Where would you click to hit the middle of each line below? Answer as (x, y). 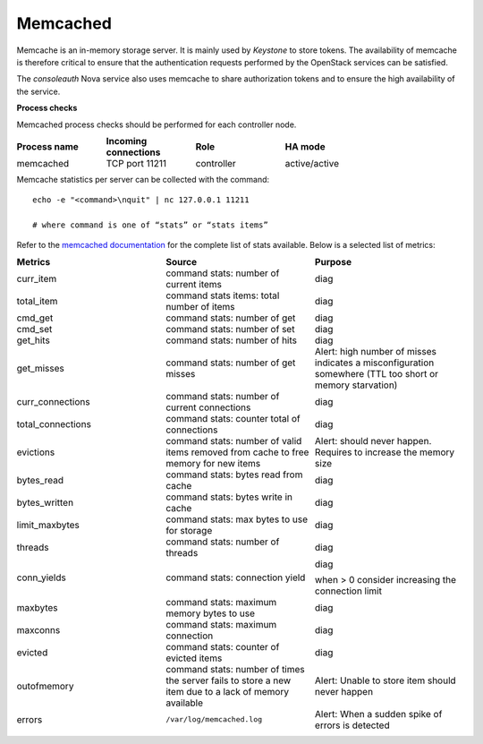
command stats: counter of (223, 646)
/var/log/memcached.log (214, 719)
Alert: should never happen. (373, 440)
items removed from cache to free (237, 452)
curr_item (37, 278)
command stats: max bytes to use (237, 519)
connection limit (348, 591)
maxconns (38, 629)
